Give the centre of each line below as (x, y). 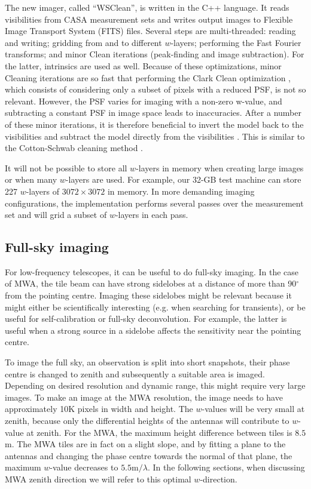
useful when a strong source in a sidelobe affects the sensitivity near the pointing (153, 330)
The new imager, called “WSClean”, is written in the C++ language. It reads (147, 7)
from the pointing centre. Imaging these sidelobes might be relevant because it (148, 295)
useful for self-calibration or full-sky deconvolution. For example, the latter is (146, 319)
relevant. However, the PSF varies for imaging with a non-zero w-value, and (144, 101)
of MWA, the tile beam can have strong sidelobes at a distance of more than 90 (151, 283)
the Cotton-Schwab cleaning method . (74, 148)
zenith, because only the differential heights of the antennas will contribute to (147, 421)
